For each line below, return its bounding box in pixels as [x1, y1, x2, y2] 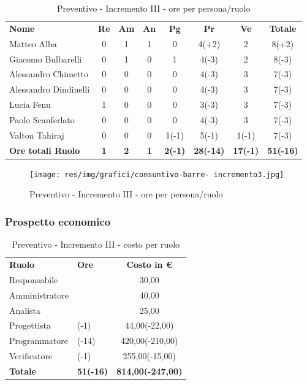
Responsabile [9, 273, 58, 286]
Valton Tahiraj [9, 128, 64, 141]
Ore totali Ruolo [9, 143, 80, 156]
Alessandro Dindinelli [9, 83, 90, 96]
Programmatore [9, 334, 68, 347]
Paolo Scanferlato [9, 113, 75, 126]
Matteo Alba [9, 37, 57, 50]
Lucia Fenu [9, 98, 51, 111]
